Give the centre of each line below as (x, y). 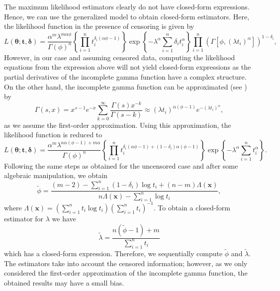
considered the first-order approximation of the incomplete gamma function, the (126, 273)
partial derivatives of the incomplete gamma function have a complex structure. (125, 76)
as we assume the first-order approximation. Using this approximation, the (118, 125)
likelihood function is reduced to (53, 135)
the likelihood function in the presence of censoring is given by (99, 26)
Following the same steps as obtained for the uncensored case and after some (121, 165)
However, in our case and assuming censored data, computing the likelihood (120, 57)
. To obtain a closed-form (192, 207)
